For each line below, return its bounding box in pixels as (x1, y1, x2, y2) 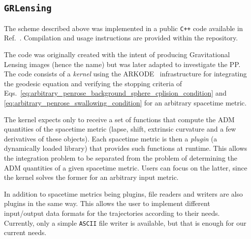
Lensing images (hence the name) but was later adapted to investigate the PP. (4, 59, 241, 69)
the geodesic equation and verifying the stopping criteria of (4, 78, 182, 88)
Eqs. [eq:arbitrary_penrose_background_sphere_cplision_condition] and (4, 88, 227, 98)
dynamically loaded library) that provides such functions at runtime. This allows (4, 143, 248, 153)
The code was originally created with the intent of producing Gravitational (4, 49, 230, 60)
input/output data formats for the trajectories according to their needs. (4, 207, 220, 218)
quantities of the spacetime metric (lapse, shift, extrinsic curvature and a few (4, 124, 236, 134)
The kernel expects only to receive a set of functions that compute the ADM (4, 114, 235, 124)
